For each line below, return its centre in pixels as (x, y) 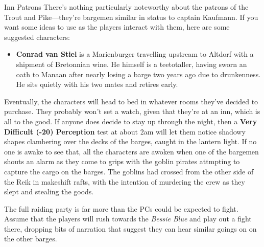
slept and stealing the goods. (49, 192)
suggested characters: (37, 37)
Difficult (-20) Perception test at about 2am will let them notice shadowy (125, 131)
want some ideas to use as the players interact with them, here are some (117, 27)
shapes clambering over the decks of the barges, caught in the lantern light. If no (130, 141)
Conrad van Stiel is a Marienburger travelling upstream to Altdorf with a (135, 54)
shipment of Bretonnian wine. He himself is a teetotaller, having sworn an (131, 64)
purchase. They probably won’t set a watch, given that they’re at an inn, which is (132, 111)
